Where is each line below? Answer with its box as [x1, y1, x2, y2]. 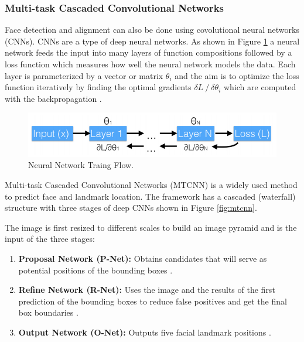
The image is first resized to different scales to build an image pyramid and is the [5, 221, 297, 233]
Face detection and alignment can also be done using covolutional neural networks [5, 23, 299, 36]
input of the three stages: [5, 232, 95, 245]
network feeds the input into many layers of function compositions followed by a [5, 46, 292, 59]
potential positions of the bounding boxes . [18, 264, 173, 276]
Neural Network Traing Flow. [28, 159, 134, 171]
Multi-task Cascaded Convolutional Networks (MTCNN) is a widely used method [5, 179, 298, 190]
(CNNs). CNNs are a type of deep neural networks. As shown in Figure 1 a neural [5, 35, 300, 47]
